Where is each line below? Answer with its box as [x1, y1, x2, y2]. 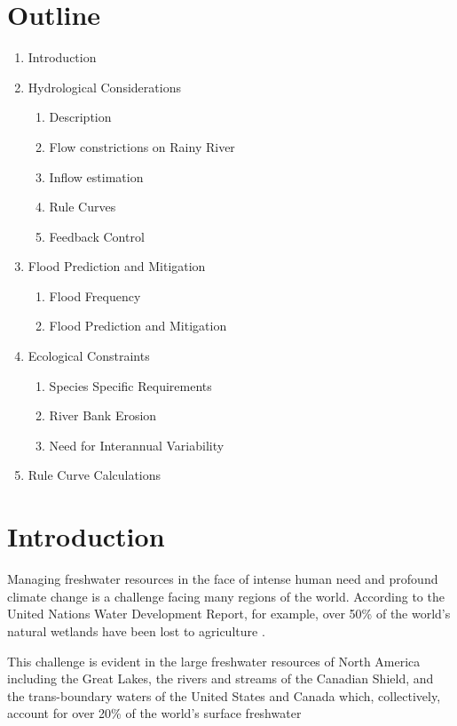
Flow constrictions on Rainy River [49, 137, 235, 156]
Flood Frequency [49, 286, 141, 305]
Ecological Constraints [28, 347, 150, 365]
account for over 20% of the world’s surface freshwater [7, 704, 302, 722]
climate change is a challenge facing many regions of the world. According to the [7, 586, 445, 605]
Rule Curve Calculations [28, 466, 162, 484]
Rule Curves [49, 197, 116, 216]
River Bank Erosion [49, 406, 157, 425]
